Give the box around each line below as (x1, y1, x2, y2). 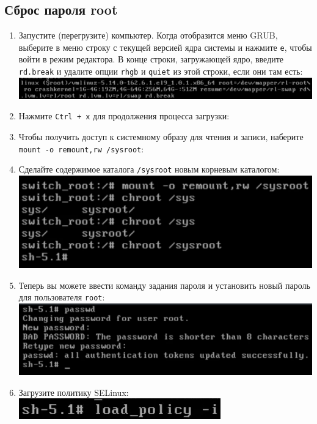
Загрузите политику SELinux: (18, 385, 129, 398)
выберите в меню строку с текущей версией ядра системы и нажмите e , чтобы (18, 40, 312, 53)
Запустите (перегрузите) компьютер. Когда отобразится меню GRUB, (18, 29, 278, 42)
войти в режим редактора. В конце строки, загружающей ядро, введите (18, 53, 284, 65)
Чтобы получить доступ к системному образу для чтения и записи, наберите (18, 130, 304, 143)
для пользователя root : (18, 291, 105, 303)
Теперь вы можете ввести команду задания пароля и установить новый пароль (18, 278, 310, 291)
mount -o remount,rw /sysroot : (18, 142, 144, 155)
